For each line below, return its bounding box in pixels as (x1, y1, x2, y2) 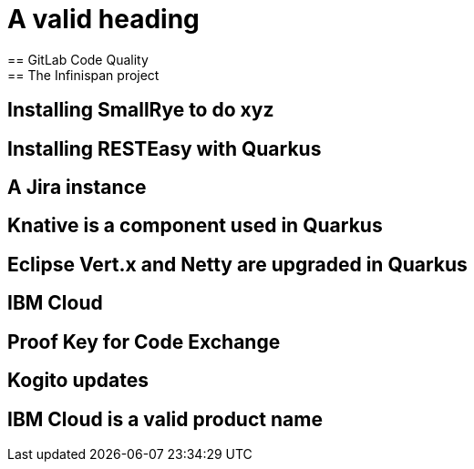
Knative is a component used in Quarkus (7, 214, 383, 238)
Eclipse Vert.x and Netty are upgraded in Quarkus (7, 252, 468, 276)
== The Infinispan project (7, 66, 160, 83)
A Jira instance (7, 176, 147, 199)
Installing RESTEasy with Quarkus (7, 137, 322, 160)
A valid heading (7, 4, 200, 35)
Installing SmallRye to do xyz (7, 98, 274, 122)
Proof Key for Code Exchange (7, 330, 281, 353)
